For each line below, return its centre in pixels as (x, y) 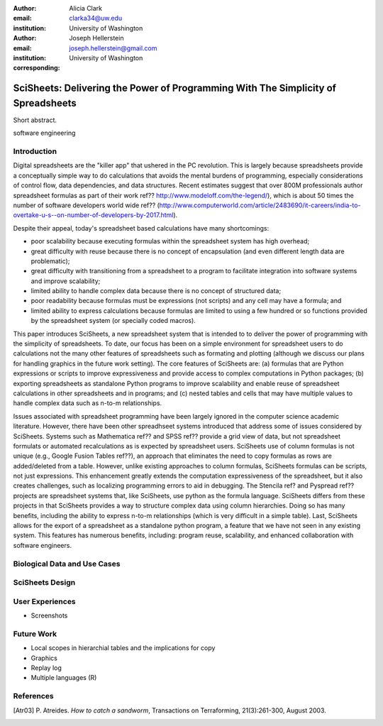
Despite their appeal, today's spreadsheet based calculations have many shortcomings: (141, 228)
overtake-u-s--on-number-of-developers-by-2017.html (93, 215)
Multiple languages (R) (64, 678)
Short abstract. (35, 120)
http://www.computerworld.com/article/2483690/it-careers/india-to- (260, 205)
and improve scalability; (66, 281)
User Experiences (44, 601)
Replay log (46, 668)
